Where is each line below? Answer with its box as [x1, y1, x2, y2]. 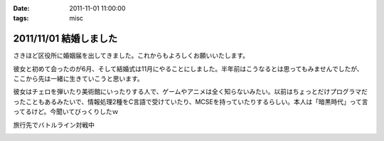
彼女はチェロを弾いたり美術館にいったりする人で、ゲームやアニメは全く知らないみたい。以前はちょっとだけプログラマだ [13, 88, 368, 96]
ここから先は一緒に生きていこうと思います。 [13, 75, 144, 83]
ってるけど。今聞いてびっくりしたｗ [13, 108, 119, 116]
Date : [13, 4, 30, 12]
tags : [13, 14, 29, 23]
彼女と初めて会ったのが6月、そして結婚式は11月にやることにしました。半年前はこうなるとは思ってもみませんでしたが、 [13, 64, 363, 73]
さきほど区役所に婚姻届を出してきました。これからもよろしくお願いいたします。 [13, 51, 249, 60]
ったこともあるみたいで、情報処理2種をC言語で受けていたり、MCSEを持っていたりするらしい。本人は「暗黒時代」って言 [13, 97, 369, 106]
